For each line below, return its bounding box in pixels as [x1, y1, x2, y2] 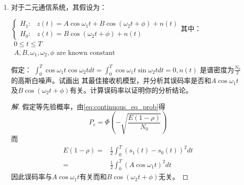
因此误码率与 [11, 171, 52, 182]
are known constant [56, 49, 115, 56]
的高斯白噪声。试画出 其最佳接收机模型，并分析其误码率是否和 [11, 75, 211, 85]
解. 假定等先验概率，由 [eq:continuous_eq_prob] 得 [11, 101, 166, 111]
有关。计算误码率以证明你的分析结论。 [70, 85, 193, 95]
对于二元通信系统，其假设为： [11, 2, 107, 12]
